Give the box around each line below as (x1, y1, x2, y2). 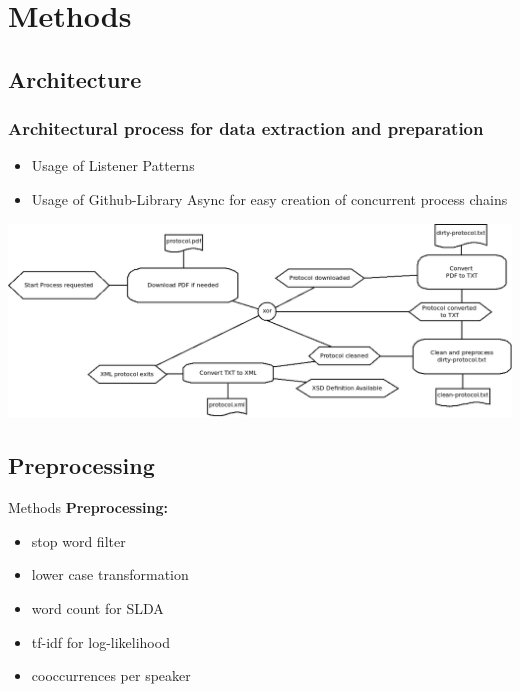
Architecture (8, 63, 142, 94)
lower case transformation (31, 564, 189, 585)
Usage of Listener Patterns (31, 155, 195, 176)
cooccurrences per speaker (31, 665, 191, 686)
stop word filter (31, 530, 126, 551)
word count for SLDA (31, 598, 164, 619)
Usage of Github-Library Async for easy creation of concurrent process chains (31, 188, 508, 209)
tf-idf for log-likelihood (31, 631, 170, 652)
